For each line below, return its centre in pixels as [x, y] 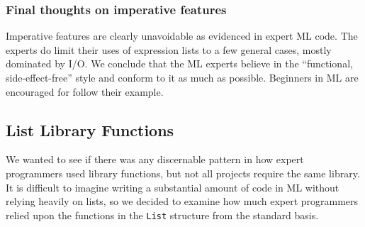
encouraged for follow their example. [85, 91]
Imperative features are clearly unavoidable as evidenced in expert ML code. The [182, 36]
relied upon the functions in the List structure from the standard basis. [162, 215]
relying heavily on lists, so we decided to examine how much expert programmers [182, 201]
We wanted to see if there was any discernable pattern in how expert [155, 159]
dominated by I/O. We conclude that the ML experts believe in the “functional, [179, 63]
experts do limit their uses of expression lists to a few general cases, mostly [169, 49]
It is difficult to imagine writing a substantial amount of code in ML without [173, 187]
